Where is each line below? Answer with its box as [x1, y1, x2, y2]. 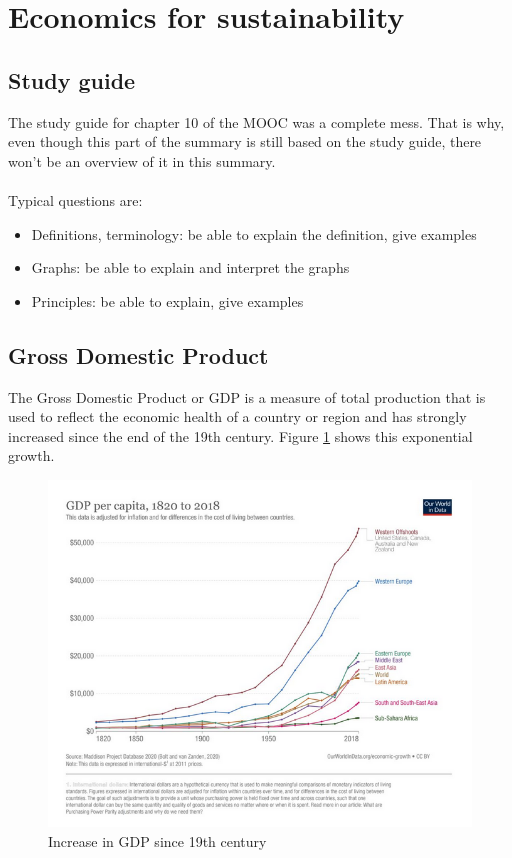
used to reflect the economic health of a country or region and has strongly [8, 406, 467, 427]
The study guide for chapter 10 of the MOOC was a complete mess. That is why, [8, 111, 505, 132]
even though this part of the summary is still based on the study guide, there [8, 131, 482, 152]
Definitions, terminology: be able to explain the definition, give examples [31, 223, 477, 244]
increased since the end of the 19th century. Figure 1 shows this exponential [8, 425, 473, 446]
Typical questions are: [8, 189, 143, 210]
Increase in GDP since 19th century [48, 830, 267, 851]
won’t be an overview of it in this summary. [8, 150, 276, 171]
